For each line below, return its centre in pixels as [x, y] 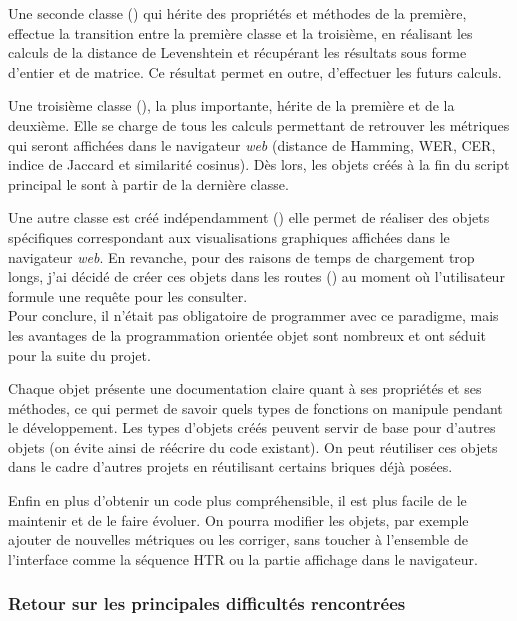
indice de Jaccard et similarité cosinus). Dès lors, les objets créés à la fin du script [259, 164]
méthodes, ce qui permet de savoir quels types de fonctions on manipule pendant [255, 407]
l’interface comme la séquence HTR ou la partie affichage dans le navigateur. [243, 558]
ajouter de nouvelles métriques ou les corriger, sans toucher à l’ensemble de [238, 539]
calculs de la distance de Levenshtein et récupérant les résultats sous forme [237, 52]
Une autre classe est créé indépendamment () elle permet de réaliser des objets [249, 217]
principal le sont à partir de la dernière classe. [148, 183]
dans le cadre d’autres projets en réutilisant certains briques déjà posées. [230, 466]
